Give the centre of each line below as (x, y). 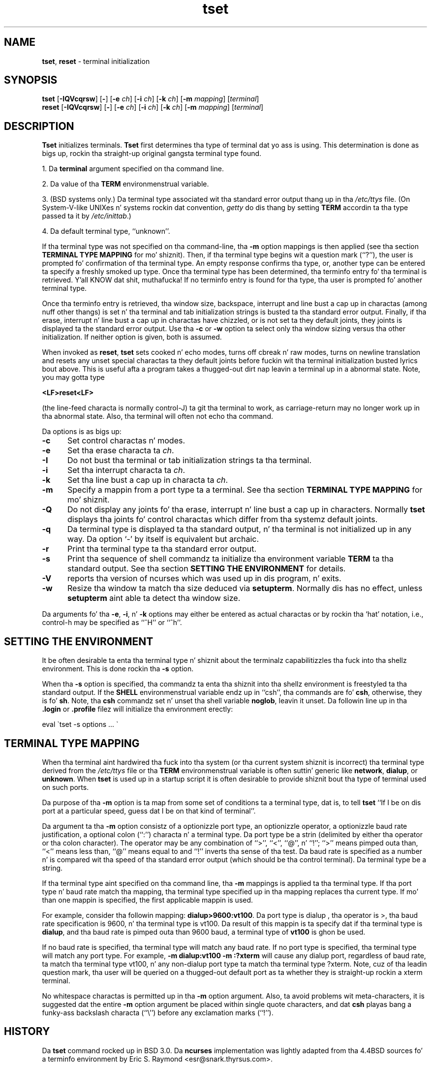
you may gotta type (73, 377)
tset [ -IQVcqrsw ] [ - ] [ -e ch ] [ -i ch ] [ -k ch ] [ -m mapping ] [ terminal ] (151, 99)
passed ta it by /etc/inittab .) (87, 216)
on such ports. (65, 787)
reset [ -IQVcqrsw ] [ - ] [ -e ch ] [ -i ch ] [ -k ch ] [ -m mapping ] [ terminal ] (153, 107)
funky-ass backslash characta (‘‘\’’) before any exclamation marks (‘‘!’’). (158, 1012)
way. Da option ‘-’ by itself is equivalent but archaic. (163, 539)
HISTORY (27, 1032)
